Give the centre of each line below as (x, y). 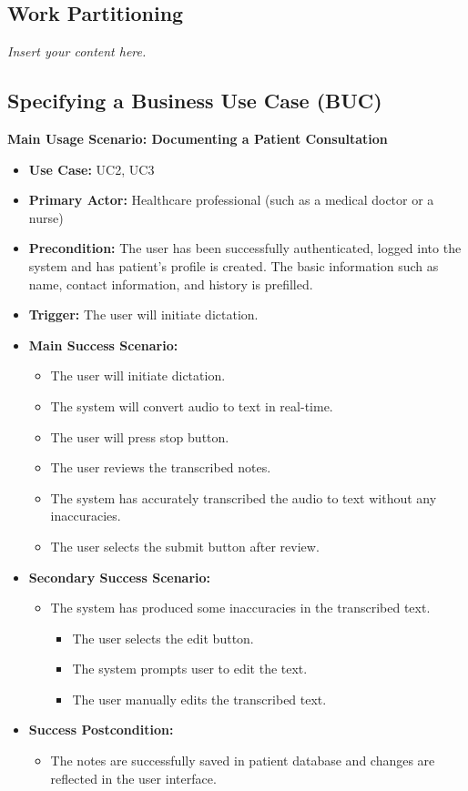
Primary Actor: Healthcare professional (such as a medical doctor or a (231, 200)
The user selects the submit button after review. (185, 546)
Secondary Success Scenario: (120, 577)
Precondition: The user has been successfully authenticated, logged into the (245, 248)
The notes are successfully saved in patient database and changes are (243, 761)
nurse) (46, 217)
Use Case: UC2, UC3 (92, 169)
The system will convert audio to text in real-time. (192, 406)
